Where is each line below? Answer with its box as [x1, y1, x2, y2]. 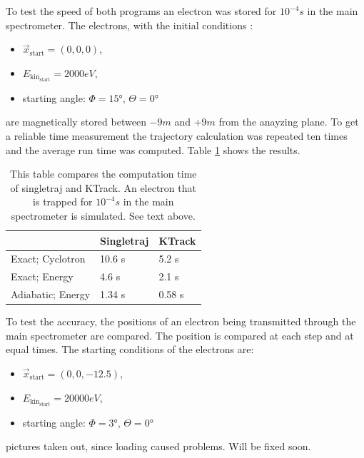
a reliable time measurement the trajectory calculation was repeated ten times [6, 128, 348, 143]
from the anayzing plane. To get [218, 114, 359, 129]
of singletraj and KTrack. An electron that [10, 180, 196, 195]
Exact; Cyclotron [11, 251, 86, 266]
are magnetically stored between [6, 114, 146, 129]
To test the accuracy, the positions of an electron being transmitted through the [6, 314, 356, 329]
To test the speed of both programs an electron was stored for [6, 4, 277, 18]
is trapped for [33, 194, 93, 209]
